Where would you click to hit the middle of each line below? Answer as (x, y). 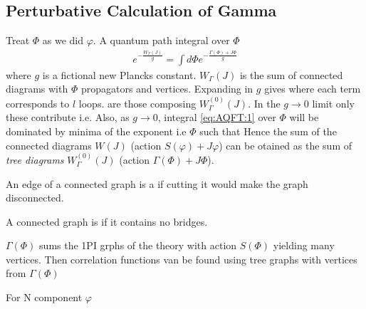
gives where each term (313, 89)
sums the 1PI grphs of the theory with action (138, 245)
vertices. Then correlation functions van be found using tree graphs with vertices (182, 259)
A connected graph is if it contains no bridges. (107, 221)
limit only (333, 103)
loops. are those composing (137, 103)
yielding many (304, 245)
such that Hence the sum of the (268, 131)
